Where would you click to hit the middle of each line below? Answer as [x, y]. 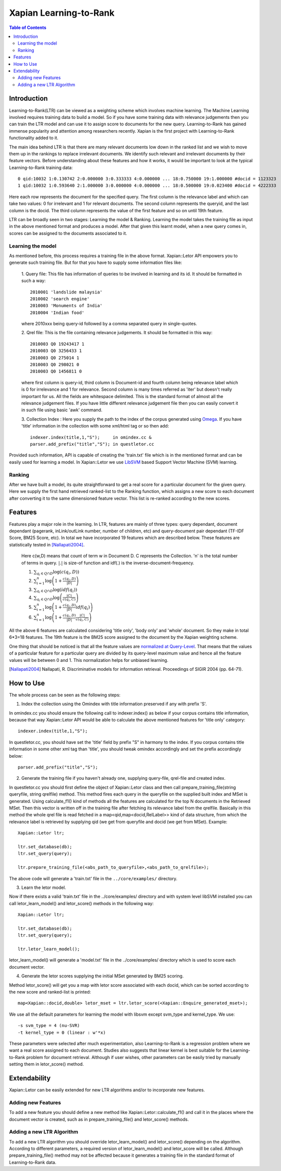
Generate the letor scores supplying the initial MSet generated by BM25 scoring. [102, 976]
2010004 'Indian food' [57, 313]
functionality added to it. [34, 138]
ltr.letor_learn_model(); [49, 949]
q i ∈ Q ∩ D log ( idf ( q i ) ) [57, 590]
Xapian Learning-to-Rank [62, 13]
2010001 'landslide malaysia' [66, 292]
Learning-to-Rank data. [33, 1162]
